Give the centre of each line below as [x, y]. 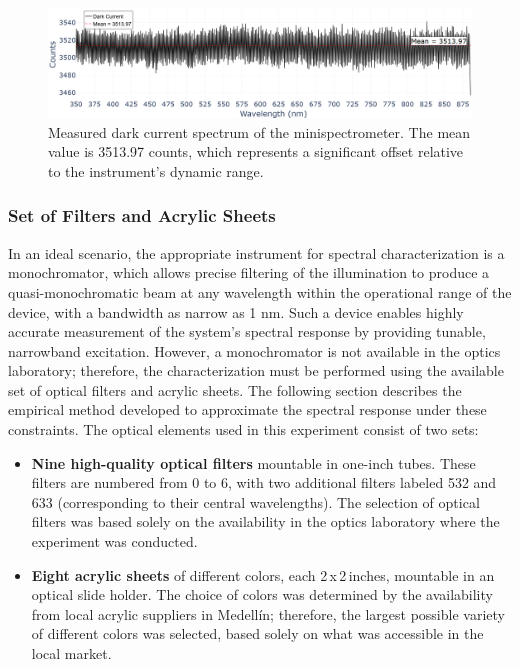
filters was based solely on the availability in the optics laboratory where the [265, 521]
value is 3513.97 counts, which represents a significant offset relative [256, 151]
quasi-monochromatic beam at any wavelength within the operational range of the [260, 291]
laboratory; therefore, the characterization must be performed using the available [256, 370]
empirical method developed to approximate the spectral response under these [247, 409]
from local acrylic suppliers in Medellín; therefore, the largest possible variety [268, 613]
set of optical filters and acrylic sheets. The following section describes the [235, 389]
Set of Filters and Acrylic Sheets [142, 215]
